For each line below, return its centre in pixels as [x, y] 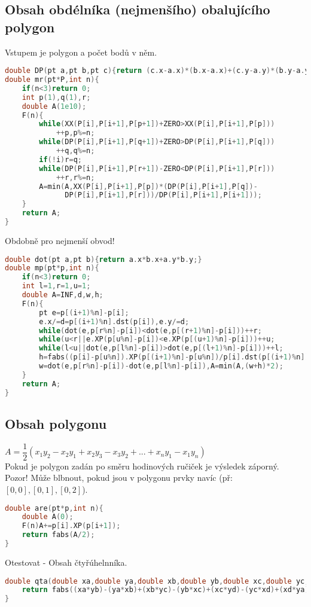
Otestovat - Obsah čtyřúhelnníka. [66, 562]
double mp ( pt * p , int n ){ [52, 268]
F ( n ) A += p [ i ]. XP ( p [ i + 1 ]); [71, 526]
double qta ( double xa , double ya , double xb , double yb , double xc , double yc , [157, 581]
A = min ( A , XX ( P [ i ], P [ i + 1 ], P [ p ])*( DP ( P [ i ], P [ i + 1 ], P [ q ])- [148, 186]
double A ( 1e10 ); [54, 106]
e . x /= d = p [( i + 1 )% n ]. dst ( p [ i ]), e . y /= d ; [114, 321]
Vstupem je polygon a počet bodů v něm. [81, 52]
